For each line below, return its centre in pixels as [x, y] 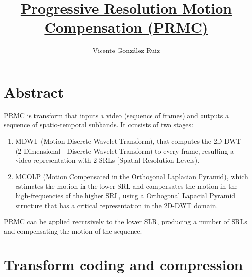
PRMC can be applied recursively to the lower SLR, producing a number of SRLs [126, 221]
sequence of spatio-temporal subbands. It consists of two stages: [99, 125]
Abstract [34, 92]
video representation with [53, 160]
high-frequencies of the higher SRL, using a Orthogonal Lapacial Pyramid [125, 195]
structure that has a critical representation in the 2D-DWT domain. [117, 205]
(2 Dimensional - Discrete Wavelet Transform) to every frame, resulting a [125, 150]
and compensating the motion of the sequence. [73, 231]
